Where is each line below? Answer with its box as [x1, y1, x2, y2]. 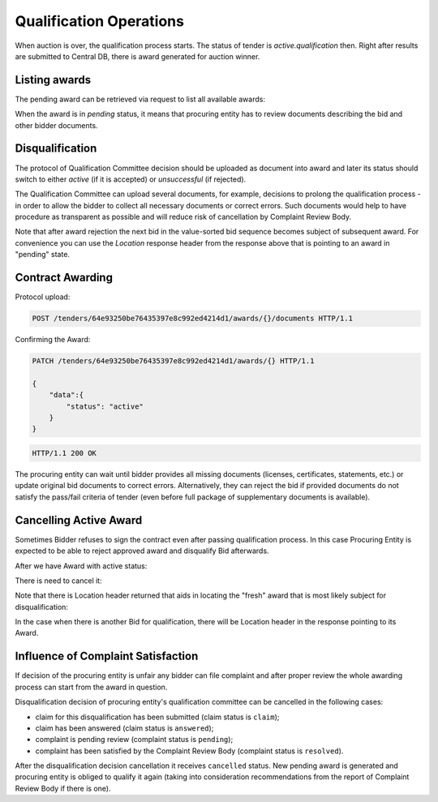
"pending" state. [15, 250, 71, 259]
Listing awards [15, 73, 92, 87]
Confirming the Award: [15, 335, 91, 345]
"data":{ [49, 390, 84, 400]
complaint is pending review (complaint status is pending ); [35, 735, 234, 744]
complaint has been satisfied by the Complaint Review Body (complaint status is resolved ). [35, 746, 344, 756]
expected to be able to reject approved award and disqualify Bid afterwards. [15, 546, 269, 555]
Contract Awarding [15, 271, 114, 285]
